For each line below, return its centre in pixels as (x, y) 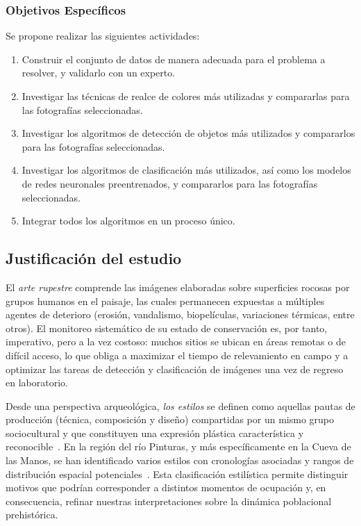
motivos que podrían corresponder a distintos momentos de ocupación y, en (166, 487)
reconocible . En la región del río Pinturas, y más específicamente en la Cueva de (178, 446)
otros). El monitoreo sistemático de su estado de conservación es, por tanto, (167, 328)
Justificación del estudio (94, 258)
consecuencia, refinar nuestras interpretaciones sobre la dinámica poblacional (169, 501)
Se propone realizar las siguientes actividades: (103, 36)
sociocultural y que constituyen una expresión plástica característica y (155, 433)
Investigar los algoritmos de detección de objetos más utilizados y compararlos (188, 133)
